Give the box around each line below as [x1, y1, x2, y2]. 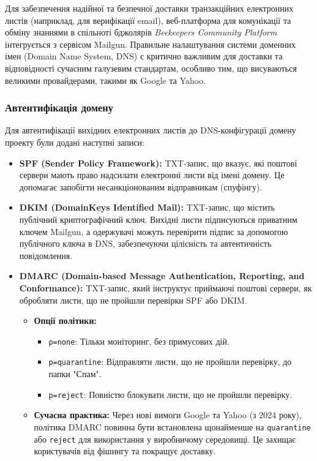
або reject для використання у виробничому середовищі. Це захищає [34, 432, 296, 445]
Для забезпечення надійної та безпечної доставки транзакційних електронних [5, 2, 294, 14]
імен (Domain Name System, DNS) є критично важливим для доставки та [5, 50, 283, 62]
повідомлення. [19, 249, 73, 261]
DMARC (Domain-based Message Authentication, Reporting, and [19, 269, 305, 282]
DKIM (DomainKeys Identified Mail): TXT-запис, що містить [19, 201, 275, 214]
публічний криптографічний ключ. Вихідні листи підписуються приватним [19, 212, 297, 225]
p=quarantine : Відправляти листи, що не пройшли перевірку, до [48, 355, 292, 368]
